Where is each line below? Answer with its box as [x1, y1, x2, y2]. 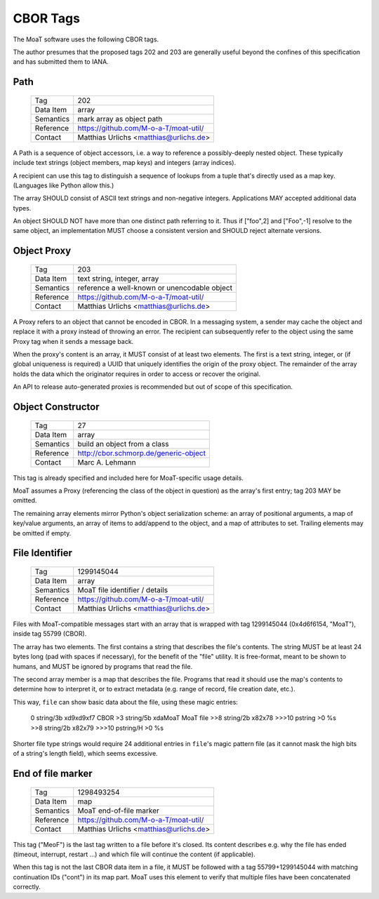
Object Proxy [13, 245, 72, 257]
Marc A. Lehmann [77, 457, 136, 467]
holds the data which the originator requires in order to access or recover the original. [13, 369, 261, 378]
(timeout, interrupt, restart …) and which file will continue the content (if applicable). [13, 850, 255, 859]
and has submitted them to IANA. [13, 58, 109, 66]
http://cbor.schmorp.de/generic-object [77, 448, 206, 458]
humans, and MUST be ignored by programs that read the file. [13, 662, 193, 670]
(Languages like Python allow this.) [13, 181, 114, 189]
